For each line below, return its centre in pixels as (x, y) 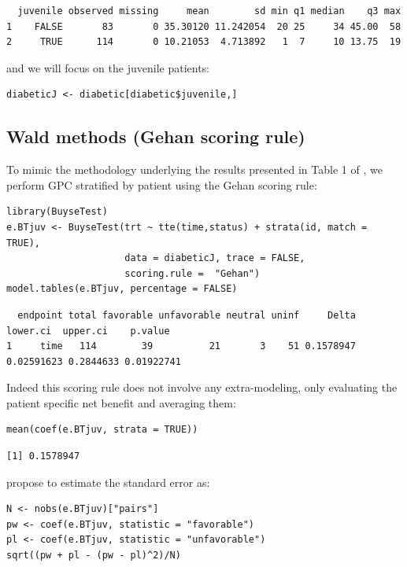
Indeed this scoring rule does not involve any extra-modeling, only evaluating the (202, 387)
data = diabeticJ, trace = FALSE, (215, 258)
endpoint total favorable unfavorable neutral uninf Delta (187, 315)
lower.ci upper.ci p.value (88, 331)
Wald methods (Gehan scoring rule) (156, 136)
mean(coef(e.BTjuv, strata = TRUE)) (102, 430)
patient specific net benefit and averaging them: (121, 402)
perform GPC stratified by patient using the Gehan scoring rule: (162, 184)
